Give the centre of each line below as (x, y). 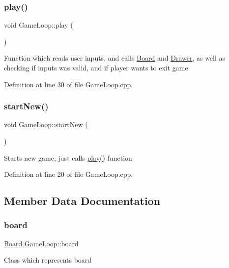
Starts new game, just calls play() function (68, 157)
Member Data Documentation (82, 201)
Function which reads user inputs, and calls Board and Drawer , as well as (115, 58)
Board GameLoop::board (41, 243)
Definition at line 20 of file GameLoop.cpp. (69, 174)
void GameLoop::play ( (39, 25)
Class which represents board (48, 260)
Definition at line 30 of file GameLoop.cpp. (69, 84)
